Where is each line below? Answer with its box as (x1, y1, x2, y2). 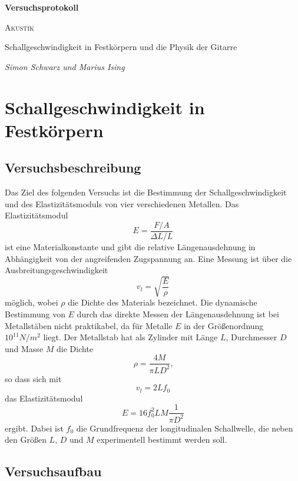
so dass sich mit (5, 372, 62, 384)
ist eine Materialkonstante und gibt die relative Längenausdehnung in (5, 240, 256, 253)
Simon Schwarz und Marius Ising (5, 60, 125, 72)
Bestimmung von (5, 307, 65, 320)
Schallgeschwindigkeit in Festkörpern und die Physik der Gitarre (5, 41, 237, 53)
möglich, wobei (5, 296, 58, 308)
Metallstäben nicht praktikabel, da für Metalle (5, 319, 173, 331)
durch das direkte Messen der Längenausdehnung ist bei (77, 307, 279, 320)
